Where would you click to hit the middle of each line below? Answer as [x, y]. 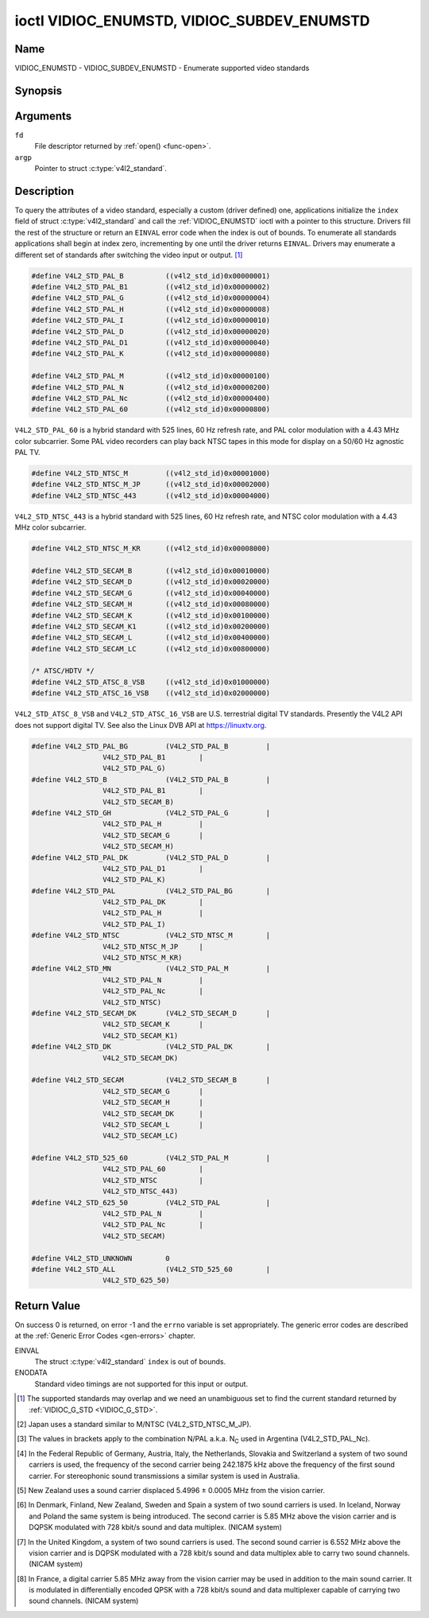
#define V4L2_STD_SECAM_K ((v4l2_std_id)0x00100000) [151, 615]
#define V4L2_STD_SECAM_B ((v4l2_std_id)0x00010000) [151, 570]
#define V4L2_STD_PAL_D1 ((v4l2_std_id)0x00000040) [151, 342]
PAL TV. [27, 453]
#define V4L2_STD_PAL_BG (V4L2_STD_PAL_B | [151, 746]
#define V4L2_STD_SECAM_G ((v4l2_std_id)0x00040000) [151, 593]
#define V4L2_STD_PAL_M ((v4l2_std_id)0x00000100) [151, 376]
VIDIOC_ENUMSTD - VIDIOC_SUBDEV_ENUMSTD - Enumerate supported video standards [162, 68]
